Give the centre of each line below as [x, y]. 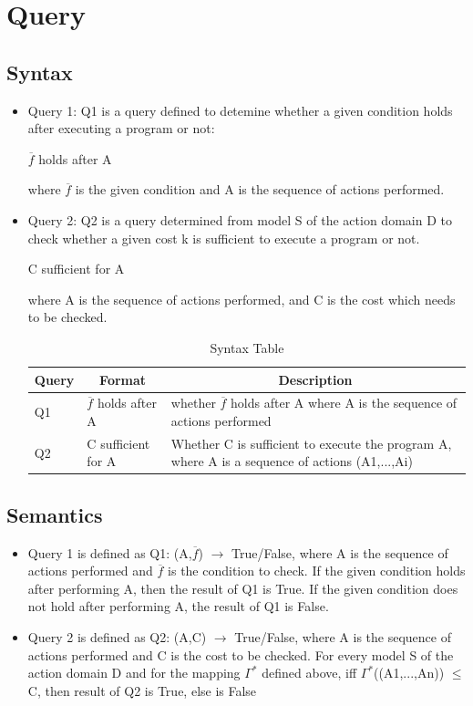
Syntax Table [247, 347]
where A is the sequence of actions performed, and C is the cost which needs [242, 299]
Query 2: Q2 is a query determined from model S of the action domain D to [240, 219]
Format [123, 379]
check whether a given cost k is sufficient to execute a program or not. [224, 238]
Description [315, 379]
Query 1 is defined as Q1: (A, [110, 552]
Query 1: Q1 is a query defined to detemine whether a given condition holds [240, 110]
